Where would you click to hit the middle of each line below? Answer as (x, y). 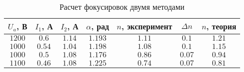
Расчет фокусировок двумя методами (122, 7)
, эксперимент (147, 26)
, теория (222, 26)
